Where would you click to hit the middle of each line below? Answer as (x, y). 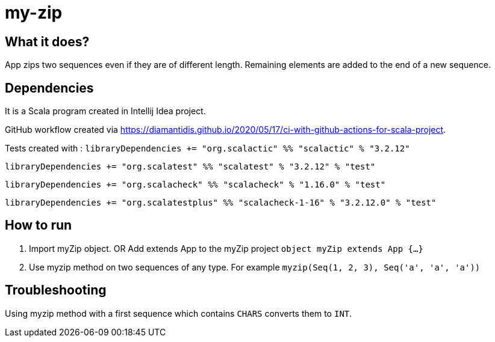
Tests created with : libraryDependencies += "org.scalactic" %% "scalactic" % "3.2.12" (207, 148)
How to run (39, 225)
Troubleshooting (56, 290)
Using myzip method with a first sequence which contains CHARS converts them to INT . (179, 313)
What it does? (47, 41)
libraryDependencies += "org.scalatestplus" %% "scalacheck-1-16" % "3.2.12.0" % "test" (221, 203)
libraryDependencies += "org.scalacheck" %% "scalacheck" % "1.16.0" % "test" (195, 185)
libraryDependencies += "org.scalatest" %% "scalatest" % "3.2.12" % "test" (190, 167)
